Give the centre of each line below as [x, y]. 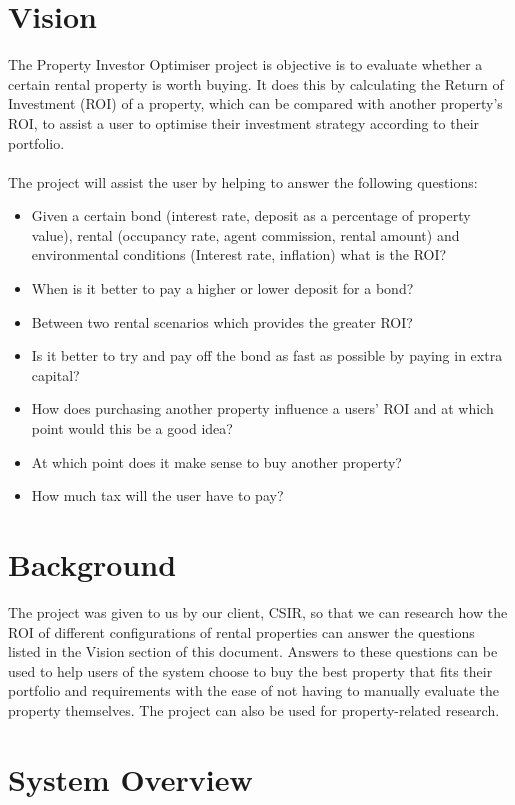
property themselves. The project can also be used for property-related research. [254, 709]
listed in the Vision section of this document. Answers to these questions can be [253, 651]
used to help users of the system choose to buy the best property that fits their [250, 670]
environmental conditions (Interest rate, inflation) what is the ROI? [239, 254]
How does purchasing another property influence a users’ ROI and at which [262, 408]
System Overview [130, 778]
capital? [55, 374]
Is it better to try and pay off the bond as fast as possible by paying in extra [267, 355]
